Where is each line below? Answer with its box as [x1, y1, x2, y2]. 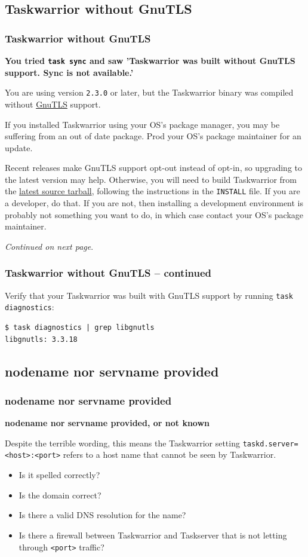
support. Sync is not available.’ [5, 66, 134, 78]
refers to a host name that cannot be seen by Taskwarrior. [63, 448, 276, 461]
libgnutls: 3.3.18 [5, 335, 78, 344]
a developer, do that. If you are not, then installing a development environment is [5, 197, 304, 209]
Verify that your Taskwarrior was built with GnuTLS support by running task [5, 289, 293, 301]
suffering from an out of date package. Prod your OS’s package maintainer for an [5, 130, 301, 142]
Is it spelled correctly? [19, 469, 100, 481]
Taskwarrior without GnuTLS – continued [5, 265, 212, 280]
